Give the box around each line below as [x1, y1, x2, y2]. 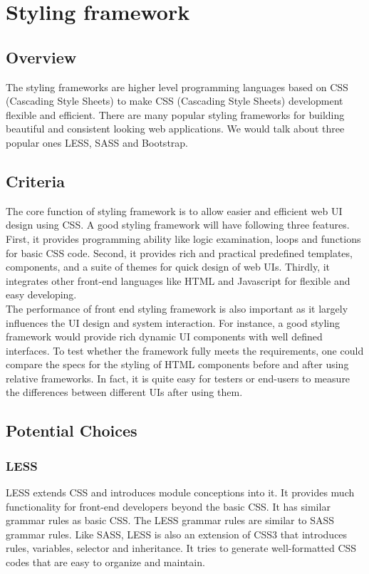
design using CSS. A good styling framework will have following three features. [6, 217, 350, 232]
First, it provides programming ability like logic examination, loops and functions [6, 231, 361, 246]
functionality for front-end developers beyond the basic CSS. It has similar [6, 499, 331, 513]
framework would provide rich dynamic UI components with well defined [6, 329, 323, 344]
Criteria [6, 169, 65, 192]
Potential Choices [6, 419, 137, 442]
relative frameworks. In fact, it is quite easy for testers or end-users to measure [6, 370, 350, 385]
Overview [6, 46, 77, 68]
